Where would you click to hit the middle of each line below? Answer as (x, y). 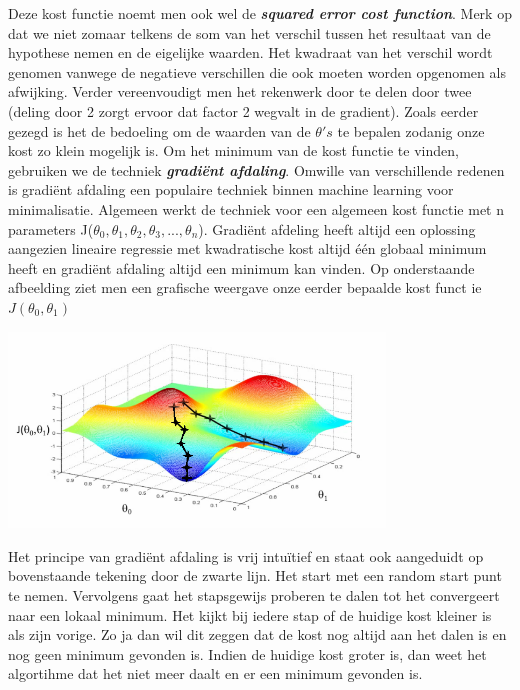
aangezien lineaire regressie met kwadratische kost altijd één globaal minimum (247, 248)
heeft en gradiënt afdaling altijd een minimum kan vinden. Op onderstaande (241, 267)
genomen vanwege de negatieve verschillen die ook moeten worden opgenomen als (257, 71)
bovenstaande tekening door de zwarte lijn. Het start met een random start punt (255, 575)
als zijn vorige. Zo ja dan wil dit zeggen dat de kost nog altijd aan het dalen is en (257, 634)
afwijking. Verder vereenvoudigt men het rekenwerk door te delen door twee (240, 91)
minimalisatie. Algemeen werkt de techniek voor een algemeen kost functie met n (256, 208)
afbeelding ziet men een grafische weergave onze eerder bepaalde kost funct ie (245, 287)
